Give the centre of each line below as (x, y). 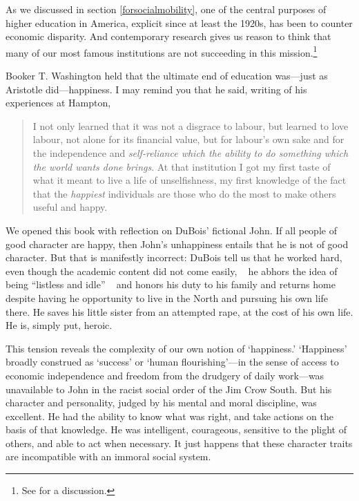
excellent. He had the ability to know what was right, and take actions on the (170, 416)
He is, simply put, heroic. (59, 325)
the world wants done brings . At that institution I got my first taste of (182, 166)
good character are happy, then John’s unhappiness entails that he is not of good (177, 244)
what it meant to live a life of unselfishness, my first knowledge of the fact (190, 180)
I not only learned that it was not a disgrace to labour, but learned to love (191, 125)
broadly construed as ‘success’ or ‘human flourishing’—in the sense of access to (172, 362)
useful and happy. (70, 207)
